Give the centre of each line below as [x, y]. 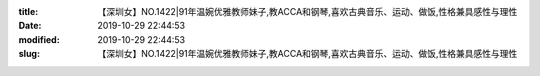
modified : [39, 39]
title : [28, 11]
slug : [29, 54]
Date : [30, 26]
